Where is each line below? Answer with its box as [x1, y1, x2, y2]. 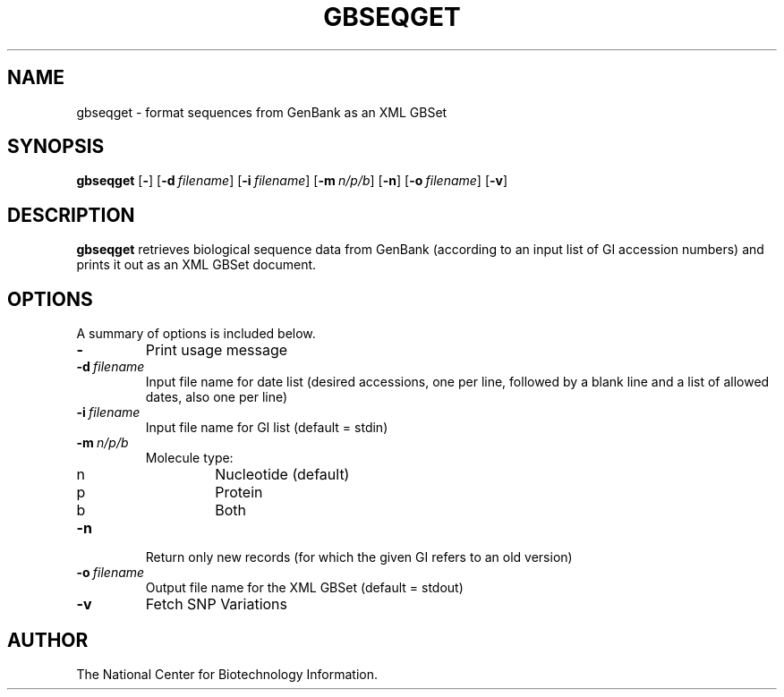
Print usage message [145, 341, 288, 360]
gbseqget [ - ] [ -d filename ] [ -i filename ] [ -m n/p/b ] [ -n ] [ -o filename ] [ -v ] [76, 173, 508, 189]
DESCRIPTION [7, 203, 135, 226]
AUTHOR [7, 628, 89, 651]
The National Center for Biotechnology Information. [76, 666, 379, 682]
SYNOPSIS [7, 135, 105, 158]
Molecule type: [145, 450, 234, 466]
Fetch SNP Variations [145, 595, 287, 614]
